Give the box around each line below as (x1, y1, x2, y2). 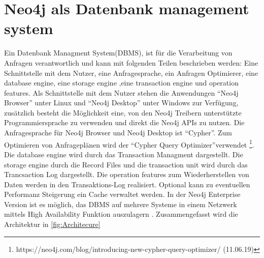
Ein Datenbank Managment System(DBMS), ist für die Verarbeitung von (4, 47, 233, 58)
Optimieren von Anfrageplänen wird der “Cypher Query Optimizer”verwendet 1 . (4, 137, 254, 150)
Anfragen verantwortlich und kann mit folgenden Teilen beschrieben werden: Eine (4, 57, 258, 68)
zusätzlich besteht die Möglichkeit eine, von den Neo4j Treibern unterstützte (4, 107, 242, 118)
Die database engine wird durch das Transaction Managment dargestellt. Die (4, 149, 243, 159)
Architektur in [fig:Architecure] (4, 219, 101, 230)
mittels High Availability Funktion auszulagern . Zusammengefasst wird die (4, 209, 238, 219)
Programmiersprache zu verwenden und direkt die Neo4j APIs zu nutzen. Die (4, 117, 245, 128)
